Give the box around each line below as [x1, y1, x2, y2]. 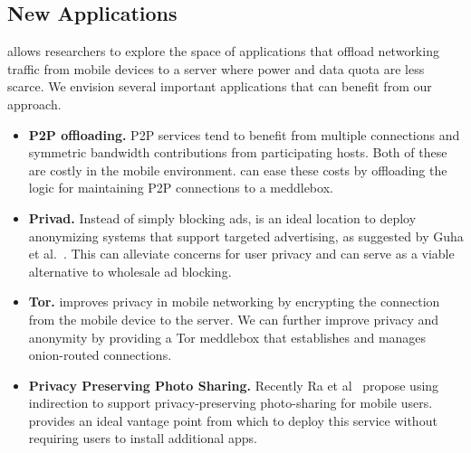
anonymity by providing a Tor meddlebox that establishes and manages [28, 327, 427, 346]
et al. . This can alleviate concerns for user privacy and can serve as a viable [28, 244, 455, 263]
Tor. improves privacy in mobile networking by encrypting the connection [28, 292, 440, 311]
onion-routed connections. [28, 345, 172, 364]
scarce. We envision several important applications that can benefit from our [7, 77, 432, 96]
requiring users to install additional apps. [28, 429, 257, 448]
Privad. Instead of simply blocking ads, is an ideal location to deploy [28, 208, 417, 227]
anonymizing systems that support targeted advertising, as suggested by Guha [28, 226, 464, 245]
